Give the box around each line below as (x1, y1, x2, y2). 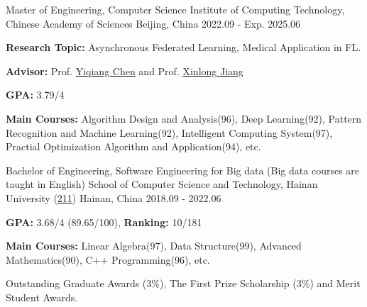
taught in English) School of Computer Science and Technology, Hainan (6, 177, 318, 191)
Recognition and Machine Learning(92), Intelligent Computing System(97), (6, 125, 333, 140)
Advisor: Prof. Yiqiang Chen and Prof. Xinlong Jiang (6, 63, 243, 78)
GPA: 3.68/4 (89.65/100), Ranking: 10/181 (6, 214, 202, 229)
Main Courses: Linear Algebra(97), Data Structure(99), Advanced (6, 238, 302, 253)
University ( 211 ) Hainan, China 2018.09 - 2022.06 (6, 190, 221, 205)
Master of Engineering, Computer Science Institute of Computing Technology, (6, 2, 345, 16)
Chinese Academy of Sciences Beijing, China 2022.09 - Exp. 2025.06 (6, 16, 301, 30)
